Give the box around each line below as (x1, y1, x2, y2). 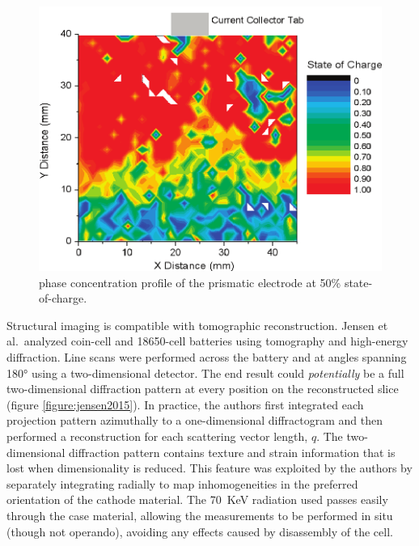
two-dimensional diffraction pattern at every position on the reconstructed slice (6, 380, 399, 397)
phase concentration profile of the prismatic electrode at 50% (39, 273, 341, 290)
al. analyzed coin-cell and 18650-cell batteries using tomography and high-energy (6, 332, 408, 349)
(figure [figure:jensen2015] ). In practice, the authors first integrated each (6, 396, 364, 413)
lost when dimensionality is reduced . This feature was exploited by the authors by (6, 459, 413, 476)
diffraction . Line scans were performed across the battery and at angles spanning (6, 349, 407, 366)
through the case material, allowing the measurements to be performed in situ (6, 506, 393, 523)
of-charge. (39, 290, 87, 307)
